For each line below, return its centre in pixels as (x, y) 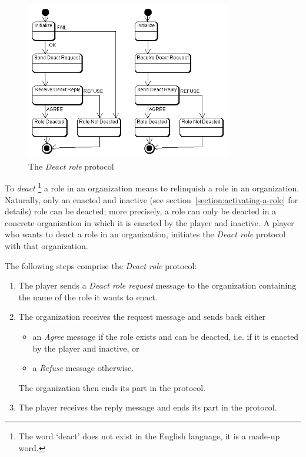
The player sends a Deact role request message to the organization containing (157, 285)
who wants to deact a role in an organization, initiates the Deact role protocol (145, 234)
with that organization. (46, 245)
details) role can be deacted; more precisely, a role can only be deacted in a (141, 211)
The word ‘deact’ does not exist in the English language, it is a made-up (149, 436)
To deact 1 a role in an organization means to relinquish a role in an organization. (152, 187)
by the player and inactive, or (86, 348)
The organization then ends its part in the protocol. (112, 387)
